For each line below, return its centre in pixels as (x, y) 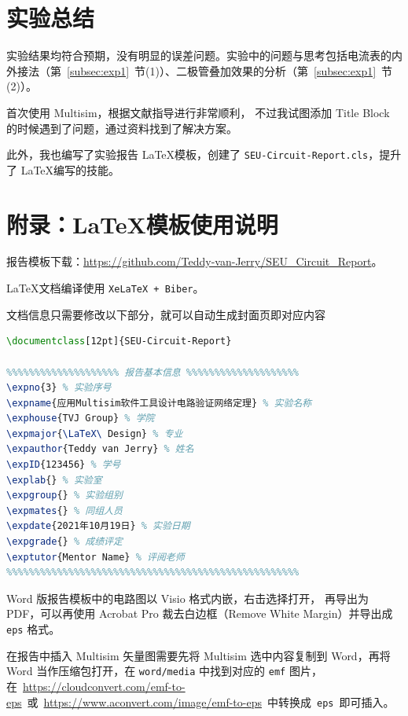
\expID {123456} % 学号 (64, 465)
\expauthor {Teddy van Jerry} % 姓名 (100, 449)
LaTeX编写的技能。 (70, 169)
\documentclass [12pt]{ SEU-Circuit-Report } (119, 341)
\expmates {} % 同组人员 (64, 510)
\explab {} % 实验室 (54, 480)
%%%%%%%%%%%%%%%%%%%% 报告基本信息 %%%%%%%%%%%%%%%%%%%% (153, 372)
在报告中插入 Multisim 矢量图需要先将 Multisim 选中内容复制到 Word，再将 (198, 655)
